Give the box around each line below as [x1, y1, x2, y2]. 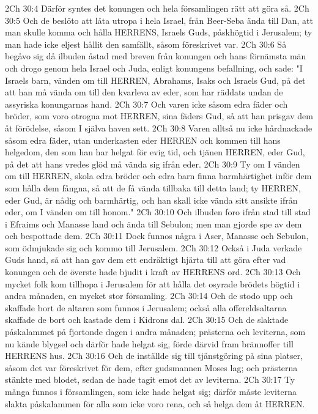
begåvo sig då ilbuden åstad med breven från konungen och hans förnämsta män [5, 50, 306, 62]
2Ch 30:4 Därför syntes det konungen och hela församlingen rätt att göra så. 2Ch [5, 2, 309, 14]
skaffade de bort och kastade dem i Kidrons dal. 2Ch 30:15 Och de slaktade [5, 313, 289, 326]
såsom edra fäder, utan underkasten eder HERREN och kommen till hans [5, 133, 281, 146]
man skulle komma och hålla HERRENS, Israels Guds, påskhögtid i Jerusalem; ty [5, 26, 312, 39]
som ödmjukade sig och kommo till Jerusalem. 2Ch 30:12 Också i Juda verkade [5, 241, 302, 254]
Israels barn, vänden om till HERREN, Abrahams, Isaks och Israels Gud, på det [5, 73, 306, 86]
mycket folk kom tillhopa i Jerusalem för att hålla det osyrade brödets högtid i [5, 277, 300, 290]
